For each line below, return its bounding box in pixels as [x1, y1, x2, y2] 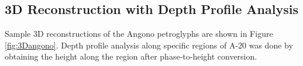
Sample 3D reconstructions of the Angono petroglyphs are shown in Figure [5, 27, 273, 40]
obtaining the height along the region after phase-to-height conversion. [5, 50, 257, 62]
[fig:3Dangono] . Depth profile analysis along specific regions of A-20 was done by [5, 39, 293, 51]
